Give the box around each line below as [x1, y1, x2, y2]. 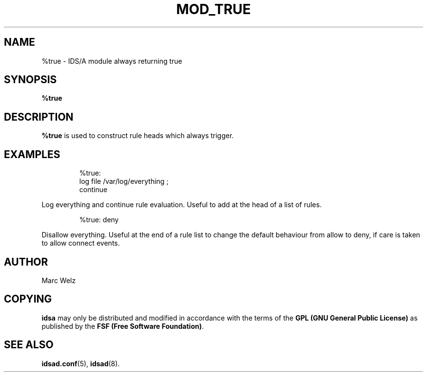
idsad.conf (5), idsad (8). [41, 359, 120, 368]
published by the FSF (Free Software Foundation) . [41, 322, 204, 330]
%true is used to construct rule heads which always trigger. [41, 131, 234, 140]
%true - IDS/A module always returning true [41, 56, 182, 65]
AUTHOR [4, 255, 48, 268]
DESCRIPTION [4, 110, 74, 123]
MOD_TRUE [176, 1, 251, 18]
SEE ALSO [4, 339, 54, 351]
